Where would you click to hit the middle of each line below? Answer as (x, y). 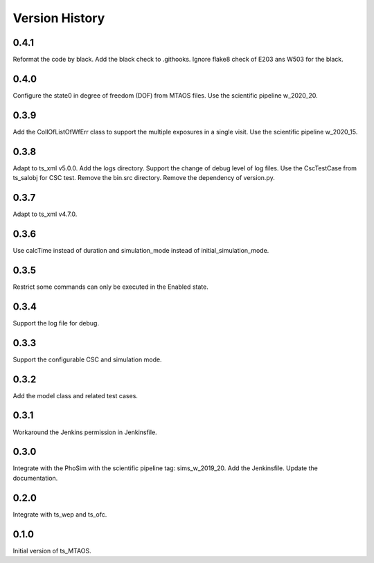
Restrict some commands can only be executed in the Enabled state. (111, 287)
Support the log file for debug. (56, 323)
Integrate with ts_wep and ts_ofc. (60, 514)
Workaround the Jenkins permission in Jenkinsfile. (85, 432)
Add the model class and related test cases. (75, 395)
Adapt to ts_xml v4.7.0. (45, 214)
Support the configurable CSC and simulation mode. (87, 359)
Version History (59, 18)
